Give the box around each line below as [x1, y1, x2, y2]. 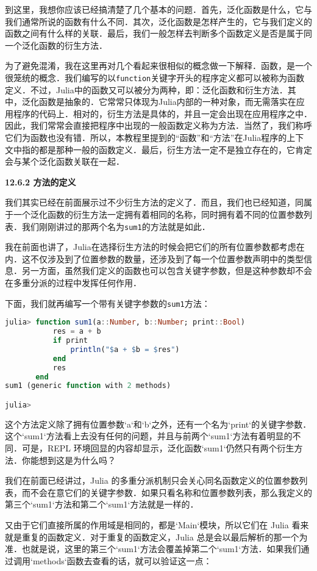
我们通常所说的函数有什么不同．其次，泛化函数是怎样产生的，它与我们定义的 [5, 15, 312, 27]
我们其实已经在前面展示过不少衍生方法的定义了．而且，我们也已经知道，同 [5, 196, 304, 209]
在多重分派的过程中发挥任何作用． [5, 276, 141, 289]
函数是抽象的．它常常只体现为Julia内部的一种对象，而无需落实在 [38, 95, 296, 108]
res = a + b [52, 327, 101, 336]
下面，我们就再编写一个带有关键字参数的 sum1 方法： [5, 296, 210, 309]
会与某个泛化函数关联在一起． [5, 155, 124, 168]
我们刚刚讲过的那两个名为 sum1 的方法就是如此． [21, 220, 210, 232]
